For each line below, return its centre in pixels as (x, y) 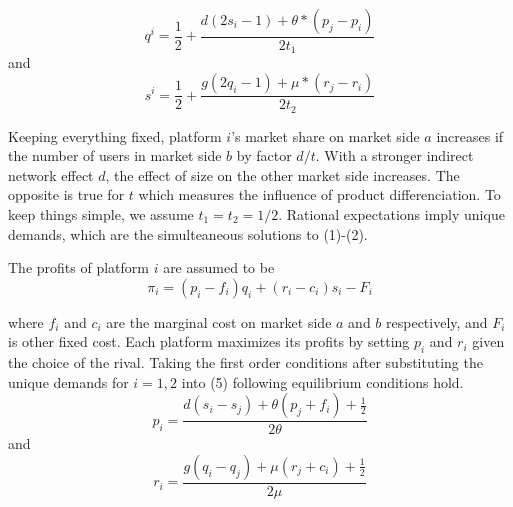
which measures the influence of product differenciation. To (319, 194)
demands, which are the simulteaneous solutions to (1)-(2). (188, 233)
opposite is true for (66, 194)
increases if (470, 135)
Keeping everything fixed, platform (115, 135)
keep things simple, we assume (101, 213)
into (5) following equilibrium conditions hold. (322, 381)
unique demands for (68, 381)
